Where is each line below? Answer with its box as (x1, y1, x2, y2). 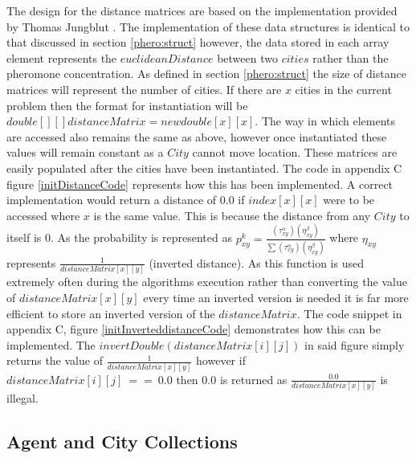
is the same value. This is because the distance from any (93, 207, 371, 223)
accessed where (6, 207, 80, 223)
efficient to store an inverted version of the (6, 305, 215, 321)
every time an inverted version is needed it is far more (143, 288, 409, 305)
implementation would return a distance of (6, 191, 217, 208)
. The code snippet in (296, 305, 402, 321)
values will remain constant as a (6, 144, 164, 161)
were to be (323, 191, 375, 208)
